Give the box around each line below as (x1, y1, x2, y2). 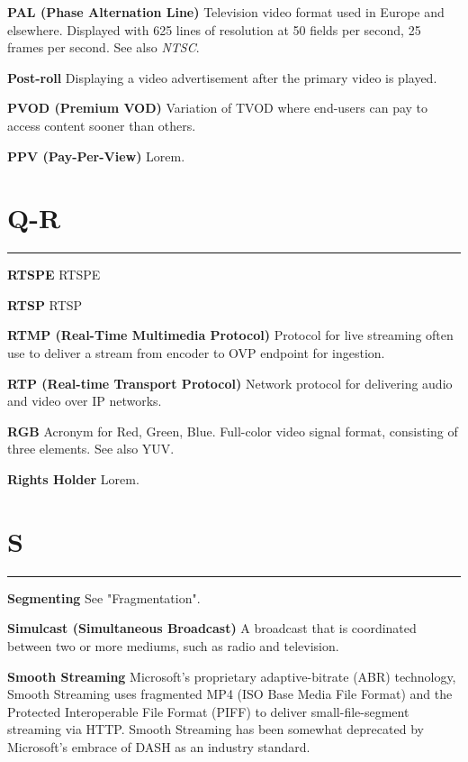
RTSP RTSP (7, 295, 83, 314)
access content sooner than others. (7, 115, 196, 134)
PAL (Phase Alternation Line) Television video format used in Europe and (7, 3, 445, 21)
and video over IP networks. (7, 391, 162, 410)
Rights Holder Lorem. (7, 470, 139, 489)
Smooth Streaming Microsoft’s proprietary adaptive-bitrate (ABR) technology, (7, 666, 456, 685)
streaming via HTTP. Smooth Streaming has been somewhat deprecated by (7, 720, 424, 739)
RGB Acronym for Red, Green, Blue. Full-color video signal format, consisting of (7, 421, 458, 440)
